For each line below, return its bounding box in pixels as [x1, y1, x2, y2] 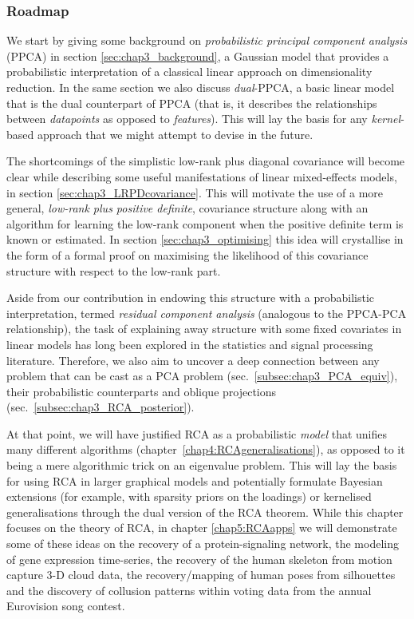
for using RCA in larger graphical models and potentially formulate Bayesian [6, 472, 383, 489]
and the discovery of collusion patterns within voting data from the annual [6, 581, 372, 598]
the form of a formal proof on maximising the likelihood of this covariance [6, 246, 369, 263]
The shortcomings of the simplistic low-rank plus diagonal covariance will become [6, 153, 405, 169]
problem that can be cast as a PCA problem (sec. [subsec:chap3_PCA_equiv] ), [6, 367, 398, 384]
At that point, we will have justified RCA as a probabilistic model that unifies [6, 425, 388, 442]
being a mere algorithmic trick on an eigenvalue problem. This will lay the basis [6, 457, 397, 474]
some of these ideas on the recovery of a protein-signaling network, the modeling [6, 535, 399, 552]
